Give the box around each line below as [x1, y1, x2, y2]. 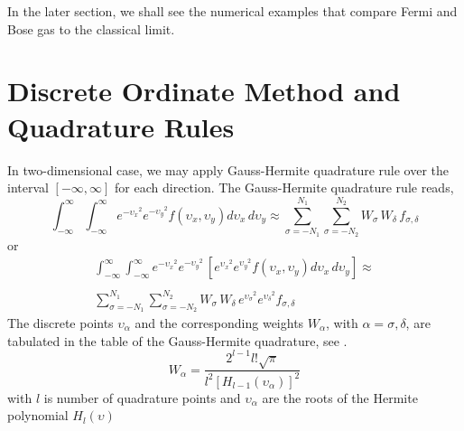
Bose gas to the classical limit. [7, 19, 175, 38]
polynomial [7, 406, 69, 425]
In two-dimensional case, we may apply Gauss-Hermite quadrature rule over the [7, 160, 450, 179]
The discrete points [7, 314, 114, 333]
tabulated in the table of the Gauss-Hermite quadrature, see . [7, 331, 348, 350]
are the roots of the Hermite [262, 388, 418, 407]
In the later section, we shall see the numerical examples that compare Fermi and [7, 2, 458, 20]
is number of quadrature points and [43, 388, 241, 407]
